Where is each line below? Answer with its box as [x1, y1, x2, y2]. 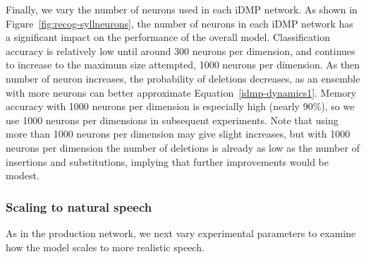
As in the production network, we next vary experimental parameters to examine [6, 225, 356, 240]
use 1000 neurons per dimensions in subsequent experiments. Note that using [6, 112, 338, 127]
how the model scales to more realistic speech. [6, 239, 205, 254]
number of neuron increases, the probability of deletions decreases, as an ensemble [6, 71, 360, 85]
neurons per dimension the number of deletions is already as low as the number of [6, 140, 360, 155]
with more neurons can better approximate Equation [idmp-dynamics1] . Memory [6, 85, 357, 100]
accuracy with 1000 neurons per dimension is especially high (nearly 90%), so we [6, 99, 355, 114]
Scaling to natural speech [6, 198, 152, 215]
